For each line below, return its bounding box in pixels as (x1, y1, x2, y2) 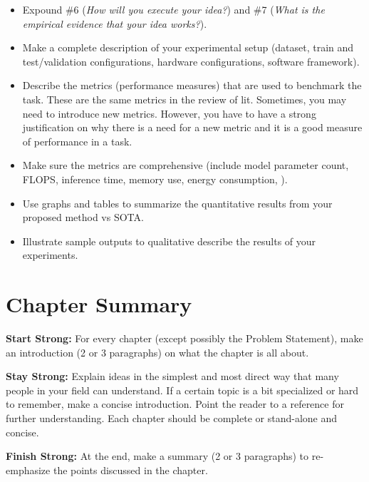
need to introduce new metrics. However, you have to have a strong (22, 106, 316, 120)
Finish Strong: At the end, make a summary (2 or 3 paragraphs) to (6, 448, 309, 463)
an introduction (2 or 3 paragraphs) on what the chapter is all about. (6, 344, 309, 359)
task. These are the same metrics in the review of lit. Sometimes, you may (22, 91, 347, 106)
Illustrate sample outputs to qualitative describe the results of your (22, 233, 316, 248)
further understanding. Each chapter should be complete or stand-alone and (6, 411, 338, 425)
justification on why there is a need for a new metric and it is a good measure (22, 120, 363, 135)
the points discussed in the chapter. (53, 462, 208, 477)
